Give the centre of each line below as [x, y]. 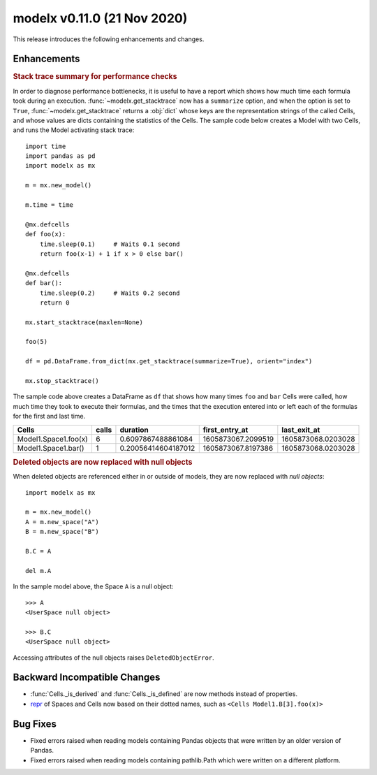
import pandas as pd [60, 156]
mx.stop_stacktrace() [62, 381]
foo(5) [37, 342]
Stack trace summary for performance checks [95, 77]
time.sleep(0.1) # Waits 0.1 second [110, 244]
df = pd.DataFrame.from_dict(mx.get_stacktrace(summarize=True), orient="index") [169, 361]
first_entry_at [226, 430]
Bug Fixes [35, 724]
